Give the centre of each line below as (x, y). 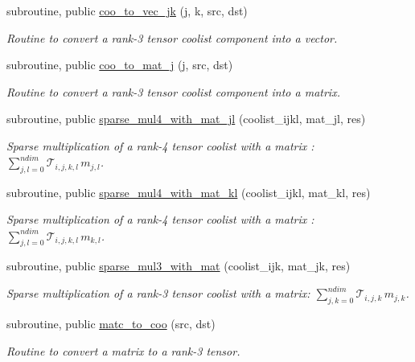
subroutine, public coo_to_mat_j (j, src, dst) (120, 65)
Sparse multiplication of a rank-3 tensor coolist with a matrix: (158, 293)
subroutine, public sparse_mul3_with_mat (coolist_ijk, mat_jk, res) (179, 266)
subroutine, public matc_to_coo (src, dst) (111, 324)
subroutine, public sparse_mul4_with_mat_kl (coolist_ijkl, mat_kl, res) (189, 192)
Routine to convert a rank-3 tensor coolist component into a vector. (172, 37)
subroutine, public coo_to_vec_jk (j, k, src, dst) (127, 10)
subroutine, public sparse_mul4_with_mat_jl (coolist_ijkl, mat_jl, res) (186, 119)
